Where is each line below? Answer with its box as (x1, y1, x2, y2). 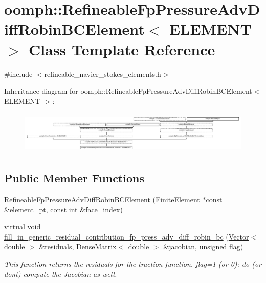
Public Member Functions (4, 170, 144, 186)
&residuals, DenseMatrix (39, 241, 117, 252)
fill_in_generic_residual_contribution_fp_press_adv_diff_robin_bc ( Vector (4, 231, 249, 242)
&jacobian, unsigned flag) (163, 241, 243, 252)
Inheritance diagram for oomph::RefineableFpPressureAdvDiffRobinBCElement (4, 85, 252, 96)
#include (4, 68, 33, 79)
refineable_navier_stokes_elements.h (44, 68, 161, 79)
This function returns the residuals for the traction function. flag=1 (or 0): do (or (4, 258, 261, 269)
